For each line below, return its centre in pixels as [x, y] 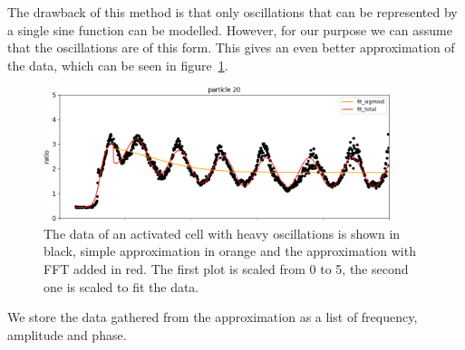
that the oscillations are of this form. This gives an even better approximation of [231, 47]
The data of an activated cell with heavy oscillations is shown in [222, 233]
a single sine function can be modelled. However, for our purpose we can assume [230, 29]
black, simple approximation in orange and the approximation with [230, 251]
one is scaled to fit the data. [121, 286]
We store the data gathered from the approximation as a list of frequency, [213, 317]
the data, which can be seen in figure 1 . [118, 65]
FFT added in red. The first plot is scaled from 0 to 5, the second [226, 268]
